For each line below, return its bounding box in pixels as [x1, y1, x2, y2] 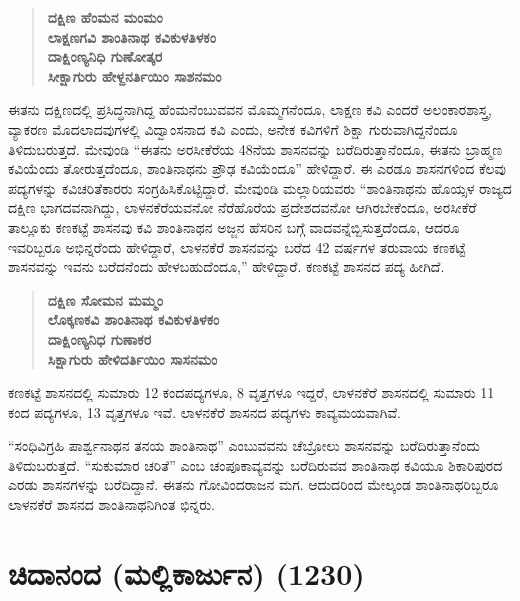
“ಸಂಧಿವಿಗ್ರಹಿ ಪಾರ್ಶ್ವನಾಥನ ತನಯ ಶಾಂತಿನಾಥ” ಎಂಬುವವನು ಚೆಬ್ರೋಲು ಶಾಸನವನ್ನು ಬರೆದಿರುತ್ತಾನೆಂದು [8, 435, 481, 456]
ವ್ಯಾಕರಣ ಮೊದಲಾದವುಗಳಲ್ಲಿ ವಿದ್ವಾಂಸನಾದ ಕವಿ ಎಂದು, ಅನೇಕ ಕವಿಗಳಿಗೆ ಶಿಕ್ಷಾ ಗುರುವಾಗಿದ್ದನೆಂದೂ [8, 118, 458, 139]
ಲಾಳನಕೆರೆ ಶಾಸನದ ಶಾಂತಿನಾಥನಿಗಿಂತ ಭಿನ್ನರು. [8, 494, 215, 515]
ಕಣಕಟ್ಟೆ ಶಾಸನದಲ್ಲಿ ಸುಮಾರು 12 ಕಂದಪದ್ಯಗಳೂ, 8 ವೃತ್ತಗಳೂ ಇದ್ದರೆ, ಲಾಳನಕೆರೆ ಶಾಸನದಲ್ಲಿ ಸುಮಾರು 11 [8, 382, 495, 403]
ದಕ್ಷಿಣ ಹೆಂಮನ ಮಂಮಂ [47, 7, 163, 27]
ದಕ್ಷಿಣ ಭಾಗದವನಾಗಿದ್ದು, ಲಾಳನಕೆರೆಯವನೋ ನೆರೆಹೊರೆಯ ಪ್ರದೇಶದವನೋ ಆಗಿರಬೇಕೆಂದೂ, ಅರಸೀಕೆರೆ [8, 197, 477, 218]
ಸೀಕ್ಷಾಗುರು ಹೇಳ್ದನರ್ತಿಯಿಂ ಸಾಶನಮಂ [47, 65, 222, 86]
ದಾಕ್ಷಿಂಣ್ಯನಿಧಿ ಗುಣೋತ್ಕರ [47, 46, 163, 67]
